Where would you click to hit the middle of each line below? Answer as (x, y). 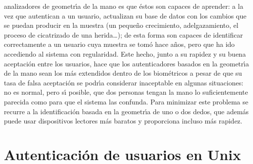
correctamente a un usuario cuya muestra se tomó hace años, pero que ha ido (119, 44)
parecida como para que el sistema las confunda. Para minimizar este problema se (126, 101)
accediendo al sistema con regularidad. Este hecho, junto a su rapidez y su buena (125, 53)
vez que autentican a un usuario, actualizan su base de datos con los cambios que (125, 15)
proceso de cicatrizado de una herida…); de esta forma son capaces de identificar (124, 34)
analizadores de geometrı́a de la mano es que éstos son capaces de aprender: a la (124, 6)
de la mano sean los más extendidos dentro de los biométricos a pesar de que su (123, 73)
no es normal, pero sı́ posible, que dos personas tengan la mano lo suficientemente (126, 92)
